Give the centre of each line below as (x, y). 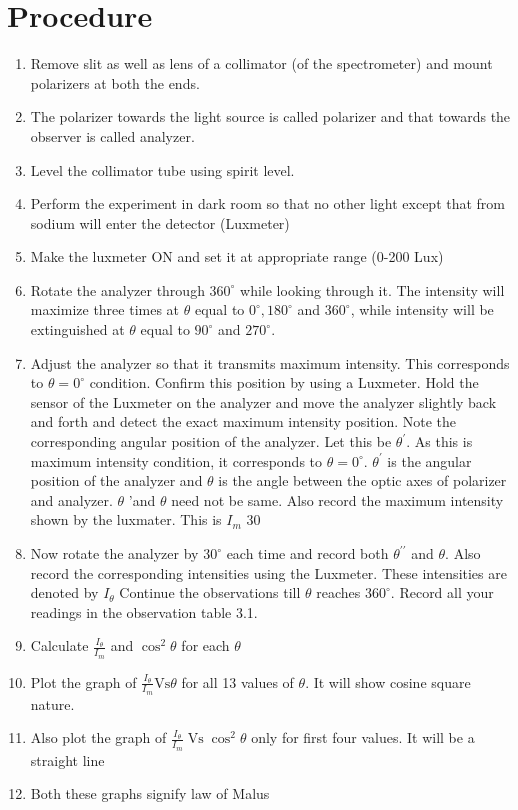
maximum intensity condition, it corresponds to (176, 460)
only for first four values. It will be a (363, 737)
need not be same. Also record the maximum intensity (337, 499)
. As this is (439, 441)
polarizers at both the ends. (115, 82)
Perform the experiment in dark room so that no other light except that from (268, 203)
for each (205, 645)
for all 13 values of (237, 681)
